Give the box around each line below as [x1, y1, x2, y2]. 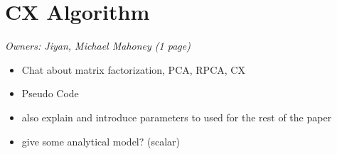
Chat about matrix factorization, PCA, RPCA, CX [21, 62, 245, 77]
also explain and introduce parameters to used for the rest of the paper [21, 109, 332, 124]
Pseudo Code [21, 86, 79, 101]
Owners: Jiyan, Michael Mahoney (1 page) [5, 38, 191, 53]
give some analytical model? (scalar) [21, 133, 181, 148]
